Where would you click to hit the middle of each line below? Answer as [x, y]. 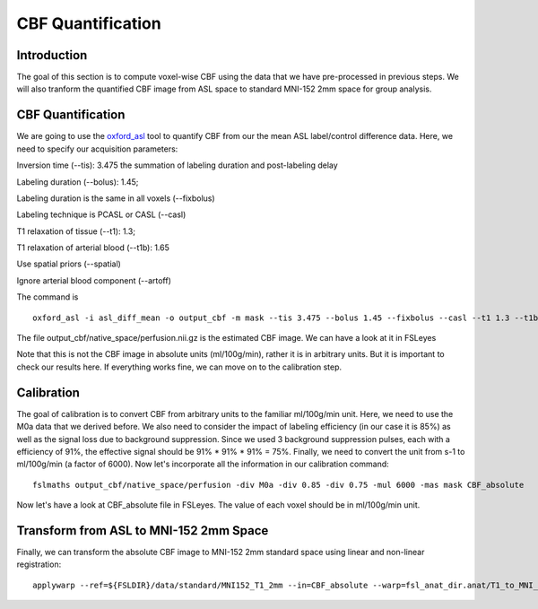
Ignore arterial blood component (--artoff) [94, 280]
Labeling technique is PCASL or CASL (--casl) [101, 214]
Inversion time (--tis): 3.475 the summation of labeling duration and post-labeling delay [177, 165]
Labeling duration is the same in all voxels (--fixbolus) [116, 198]
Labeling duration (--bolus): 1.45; [78, 182]
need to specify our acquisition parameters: [97, 149]
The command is [48, 297]
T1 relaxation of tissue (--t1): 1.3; [76, 231]
